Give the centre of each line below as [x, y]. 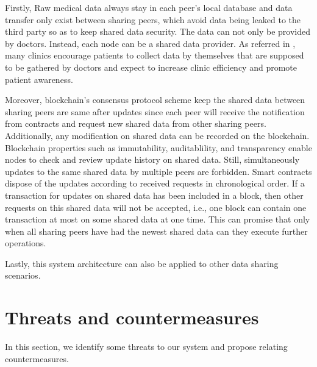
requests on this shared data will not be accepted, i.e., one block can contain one [156, 207]
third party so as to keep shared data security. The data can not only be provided [158, 31]
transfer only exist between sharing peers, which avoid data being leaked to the [153, 19]
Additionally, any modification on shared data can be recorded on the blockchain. [157, 135]
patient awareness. [39, 79]
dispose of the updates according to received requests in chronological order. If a [155, 183]
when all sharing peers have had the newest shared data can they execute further [156, 231]
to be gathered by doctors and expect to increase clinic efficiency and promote [151, 67]
